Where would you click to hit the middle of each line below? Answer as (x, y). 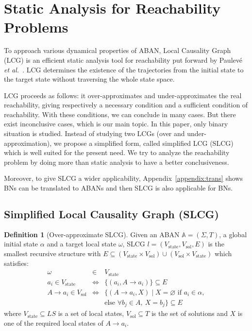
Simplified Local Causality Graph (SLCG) (111, 214)
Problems (36, 27)
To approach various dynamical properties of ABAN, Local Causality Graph (118, 50)
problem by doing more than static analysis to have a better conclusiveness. (117, 162)
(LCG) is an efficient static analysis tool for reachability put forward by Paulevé (123, 60)
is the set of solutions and (189, 313)
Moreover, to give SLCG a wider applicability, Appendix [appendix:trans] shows (123, 178)
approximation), (28, 143)
